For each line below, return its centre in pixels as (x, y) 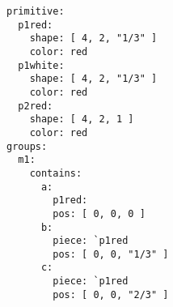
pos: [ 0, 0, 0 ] (99, 213)
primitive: (36, 11)
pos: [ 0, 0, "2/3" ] (111, 294)
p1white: (41, 65)
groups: (27, 146)
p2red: (36, 106)
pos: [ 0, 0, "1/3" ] (111, 254)
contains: (56, 173)
